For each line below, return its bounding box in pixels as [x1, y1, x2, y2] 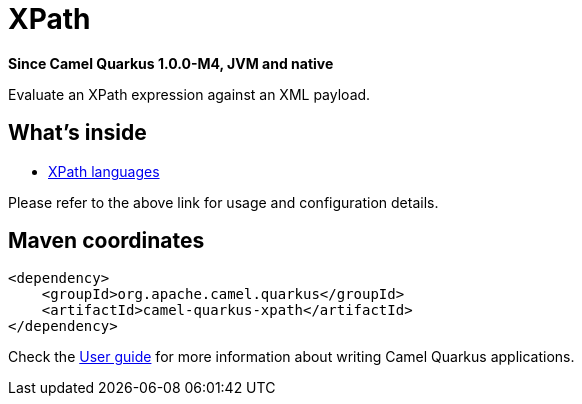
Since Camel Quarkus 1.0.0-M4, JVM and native [8, 54, 334, 72]
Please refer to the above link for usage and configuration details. [8, 193, 439, 211]
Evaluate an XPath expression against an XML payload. [8, 85, 371, 103]
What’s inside [8, 120, 147, 146]
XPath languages [48, 162, 160, 180]
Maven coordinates [8, 228, 205, 254]
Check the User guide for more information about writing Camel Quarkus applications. [8, 348, 575, 366]
